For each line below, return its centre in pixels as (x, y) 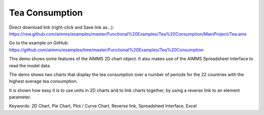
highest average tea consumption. (44, 81)
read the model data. (30, 65)
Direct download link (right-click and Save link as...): (62, 27)
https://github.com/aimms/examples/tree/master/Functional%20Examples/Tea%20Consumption (106, 50)
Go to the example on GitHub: (39, 43)
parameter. (20, 97)
